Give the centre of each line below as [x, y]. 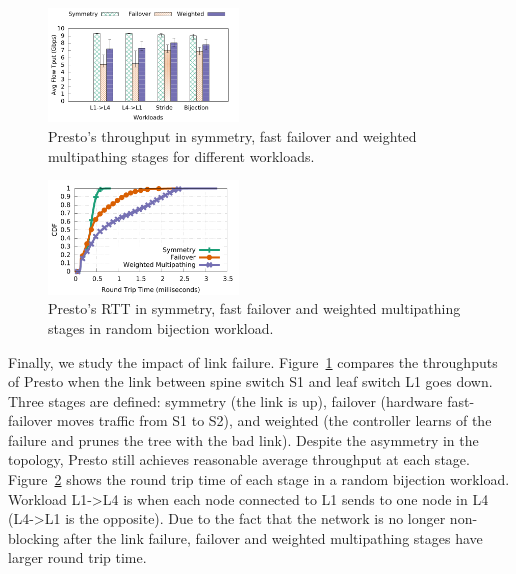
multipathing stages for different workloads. [181, 155]
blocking [33, 537]
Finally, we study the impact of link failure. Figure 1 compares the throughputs [253, 361]
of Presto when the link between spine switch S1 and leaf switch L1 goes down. [250, 381]
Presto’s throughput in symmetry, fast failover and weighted [232, 136]
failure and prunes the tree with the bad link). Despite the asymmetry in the [243, 439]
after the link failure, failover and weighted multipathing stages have [273, 537]
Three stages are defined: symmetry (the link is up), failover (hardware [225, 400]
